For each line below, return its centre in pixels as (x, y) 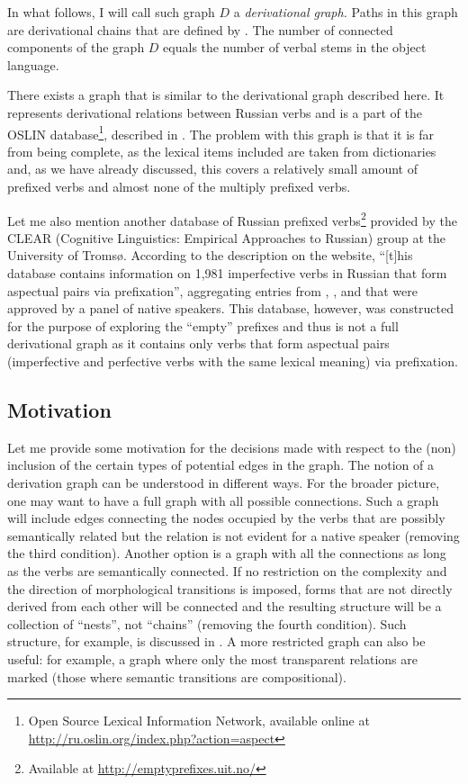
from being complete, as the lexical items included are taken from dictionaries (222, 151)
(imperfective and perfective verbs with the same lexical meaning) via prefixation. (233, 361)
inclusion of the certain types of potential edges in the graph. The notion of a (220, 465)
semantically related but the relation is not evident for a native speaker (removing (234, 535)
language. (33, 64)
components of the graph (76, 47)
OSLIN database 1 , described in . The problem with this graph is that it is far (221, 132)
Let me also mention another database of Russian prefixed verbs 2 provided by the (232, 219)
